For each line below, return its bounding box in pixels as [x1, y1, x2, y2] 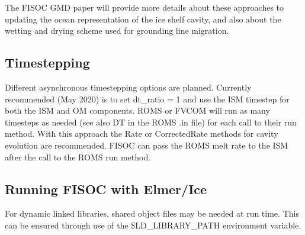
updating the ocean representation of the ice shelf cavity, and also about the [5, 12, 281, 25]
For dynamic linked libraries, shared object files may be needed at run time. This [5, 207, 299, 220]
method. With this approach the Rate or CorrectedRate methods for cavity [5, 127, 278, 140]
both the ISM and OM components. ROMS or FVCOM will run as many [5, 104, 270, 117]
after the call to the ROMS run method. [5, 150, 151, 163]
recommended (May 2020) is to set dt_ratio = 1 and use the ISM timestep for [5, 92, 290, 105]
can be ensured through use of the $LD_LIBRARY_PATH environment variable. [5, 218, 301, 231]
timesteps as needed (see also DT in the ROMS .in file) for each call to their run [5, 115, 297, 128]
